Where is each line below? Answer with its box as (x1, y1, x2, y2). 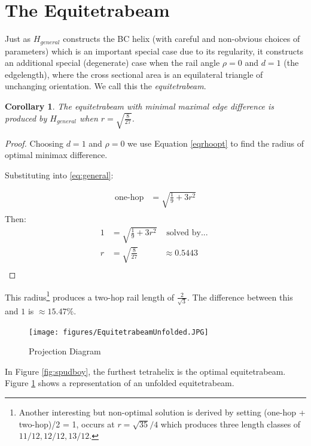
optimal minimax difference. (5, 148, 108, 161)
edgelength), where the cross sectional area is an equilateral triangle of (5, 68, 263, 80)
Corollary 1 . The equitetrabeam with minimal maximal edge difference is (5, 99, 275, 112)
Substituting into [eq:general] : (5, 168, 114, 181)
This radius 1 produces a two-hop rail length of (5, 289, 175, 303)
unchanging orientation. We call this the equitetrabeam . (5, 80, 206, 92)
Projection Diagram (29, 345, 101, 357)
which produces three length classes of (160, 417, 301, 430)
